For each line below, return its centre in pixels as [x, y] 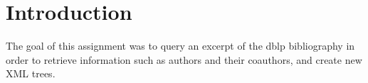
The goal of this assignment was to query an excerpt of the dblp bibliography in [180, 46]
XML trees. [31, 73]
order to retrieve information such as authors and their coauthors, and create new [184, 59]
